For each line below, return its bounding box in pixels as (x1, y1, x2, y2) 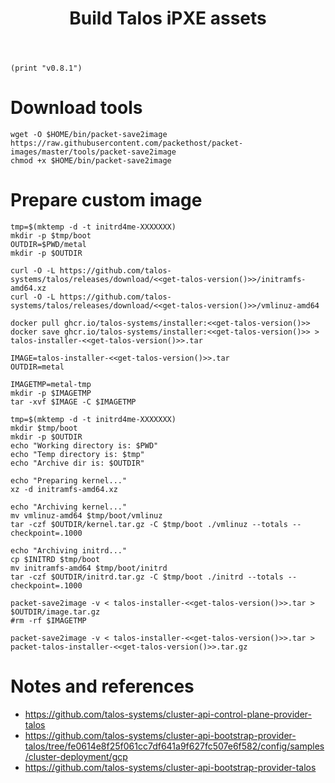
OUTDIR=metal (10, 362, 65, 372)
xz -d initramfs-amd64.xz (10, 485, 118, 495)
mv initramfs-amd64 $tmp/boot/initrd (10, 563, 168, 574)
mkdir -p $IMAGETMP (10, 388, 92, 399)
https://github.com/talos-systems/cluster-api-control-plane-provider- (24, 708, 312, 720)
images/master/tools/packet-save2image (10, 147, 177, 157)
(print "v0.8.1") (10, 63, 83, 74)
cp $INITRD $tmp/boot (10, 555, 101, 565)
